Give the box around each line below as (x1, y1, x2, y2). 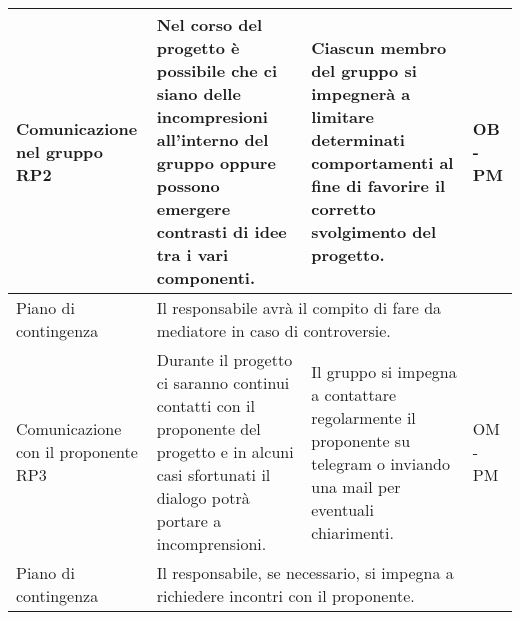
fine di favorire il (311, 174, 446, 197)
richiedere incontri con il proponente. (156, 584, 415, 607)
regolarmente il (311, 405, 416, 429)
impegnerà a (311, 82, 411, 105)
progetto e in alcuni (156, 440, 294, 463)
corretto (311, 197, 376, 220)
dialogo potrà (156, 486, 250, 509)
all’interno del (156, 128, 269, 151)
